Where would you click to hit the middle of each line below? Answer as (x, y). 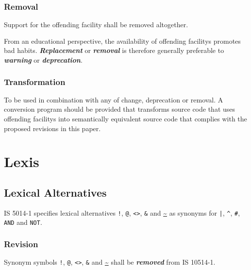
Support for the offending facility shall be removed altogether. (96, 25)
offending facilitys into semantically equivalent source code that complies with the (125, 118)
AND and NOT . (23, 222)
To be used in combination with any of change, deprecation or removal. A (114, 99)
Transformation (35, 81)
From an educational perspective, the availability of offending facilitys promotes (122, 41)
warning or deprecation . (43, 60)
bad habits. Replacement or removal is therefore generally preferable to (114, 50)
